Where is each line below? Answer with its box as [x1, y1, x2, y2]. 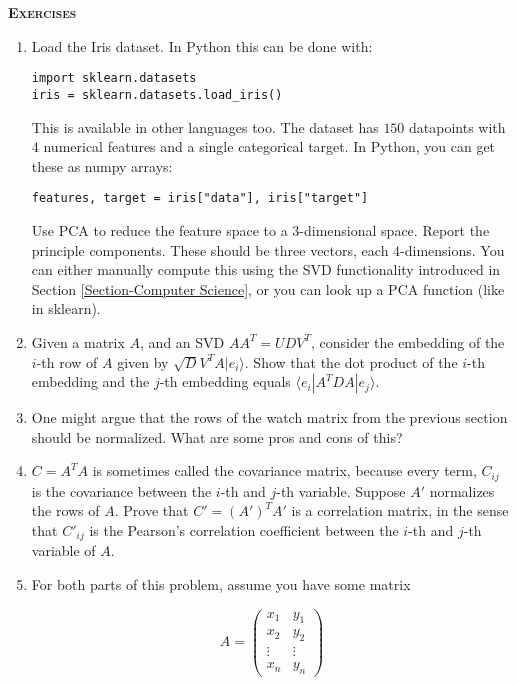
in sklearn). [31, 298, 101, 319]
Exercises [8, 2, 77, 22]
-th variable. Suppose [276, 480, 406, 501]
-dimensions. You [400, 239, 505, 260]
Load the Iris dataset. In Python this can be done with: [31, 35, 373, 56]
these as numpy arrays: [31, 155, 173, 176]
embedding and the [31, 371, 150, 392]
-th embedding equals [159, 371, 291, 392]
